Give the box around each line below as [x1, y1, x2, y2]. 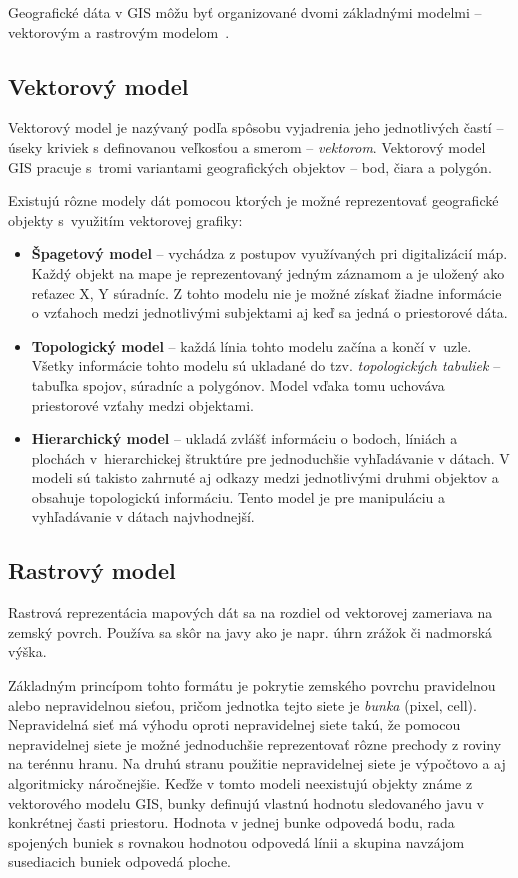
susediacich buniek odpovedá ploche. [8, 851, 232, 872]
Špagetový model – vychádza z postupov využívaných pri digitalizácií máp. [31, 243, 508, 264]
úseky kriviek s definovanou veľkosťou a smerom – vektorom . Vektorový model [8, 136, 486, 157]
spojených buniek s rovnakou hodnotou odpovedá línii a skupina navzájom [8, 831, 465, 852]
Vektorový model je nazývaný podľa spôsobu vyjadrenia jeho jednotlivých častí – [8, 117, 504, 138]
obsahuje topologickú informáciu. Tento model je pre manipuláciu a [31, 486, 445, 507]
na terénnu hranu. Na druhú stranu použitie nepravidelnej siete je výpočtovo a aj [8, 753, 506, 774]
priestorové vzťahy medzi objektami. [31, 394, 255, 415]
